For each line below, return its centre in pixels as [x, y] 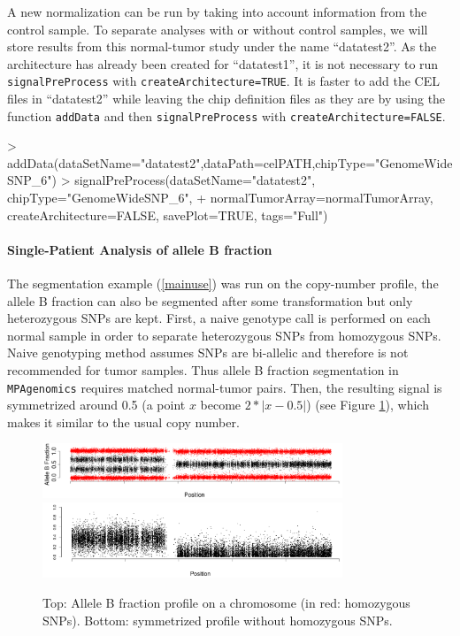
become [221, 405]
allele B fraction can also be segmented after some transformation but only [210, 300]
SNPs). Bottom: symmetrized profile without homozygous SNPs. [218, 620]
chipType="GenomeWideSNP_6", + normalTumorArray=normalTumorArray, [220, 198]
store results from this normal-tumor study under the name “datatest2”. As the [222, 46]
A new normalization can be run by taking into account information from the [217, 11]
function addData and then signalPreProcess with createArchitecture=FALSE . [226, 115]
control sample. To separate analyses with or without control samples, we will [218, 29]
